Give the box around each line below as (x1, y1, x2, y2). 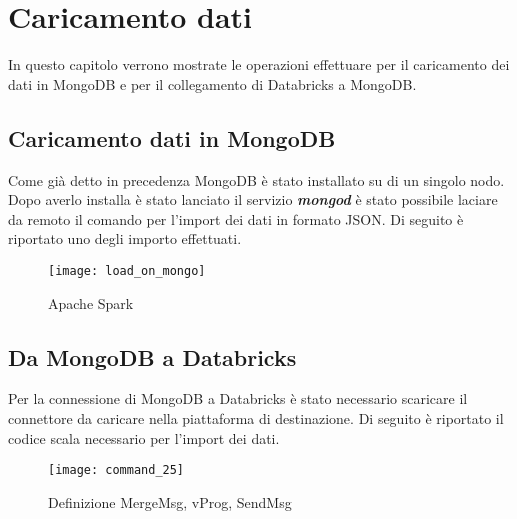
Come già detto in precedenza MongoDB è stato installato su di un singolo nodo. (8, 169, 505, 190)
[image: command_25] (48, 463, 185, 478)
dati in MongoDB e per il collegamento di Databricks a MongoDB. (8, 73, 417, 94)
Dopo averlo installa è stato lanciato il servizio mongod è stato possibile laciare (8, 189, 498, 210)
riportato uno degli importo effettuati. (8, 228, 242, 249)
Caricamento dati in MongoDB (8, 122, 336, 153)
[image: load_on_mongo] (48, 263, 206, 278)
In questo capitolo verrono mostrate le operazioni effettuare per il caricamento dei (8, 54, 510, 75)
